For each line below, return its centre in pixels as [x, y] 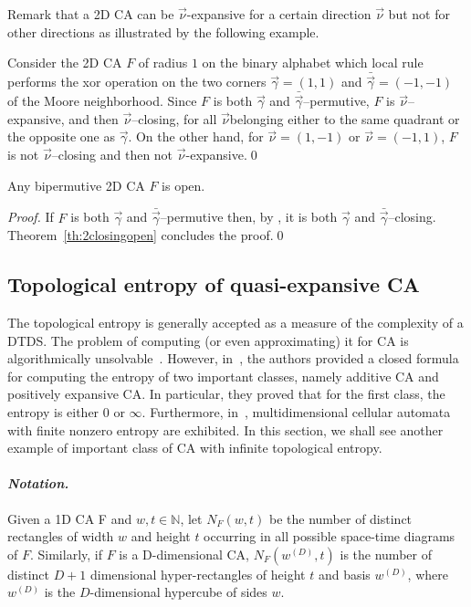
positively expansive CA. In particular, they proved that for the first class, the [226, 394]
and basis [344, 574]
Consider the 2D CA [65, 63]
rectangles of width [61, 536]
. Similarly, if [66, 554]
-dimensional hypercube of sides [178, 592]
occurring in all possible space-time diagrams [330, 536]
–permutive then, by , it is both [249, 217]
